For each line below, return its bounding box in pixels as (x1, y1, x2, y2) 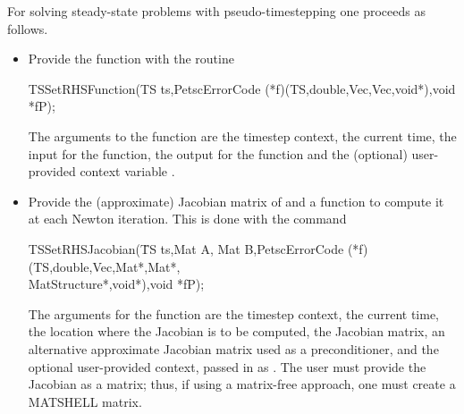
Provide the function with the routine (28, 49, 234, 68)
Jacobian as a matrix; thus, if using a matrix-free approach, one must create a (28, 375, 456, 393)
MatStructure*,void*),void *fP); (28, 275, 205, 293)
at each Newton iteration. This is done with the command (28, 209, 347, 228)
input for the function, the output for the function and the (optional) (28, 144, 408, 163)
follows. (7, 19, 48, 38)
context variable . (80, 162, 175, 181)
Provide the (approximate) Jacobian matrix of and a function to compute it (28, 191, 444, 210)
